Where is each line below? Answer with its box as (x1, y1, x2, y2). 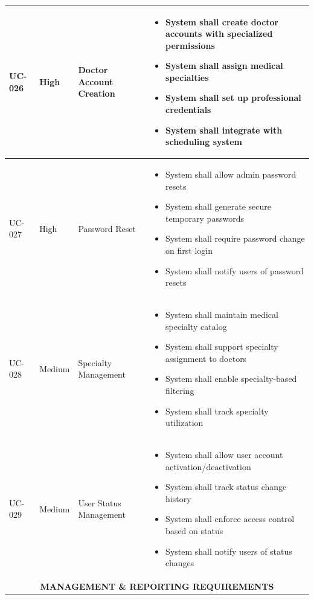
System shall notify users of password (165, 264, 304, 277)
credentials (165, 103, 211, 116)
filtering (165, 384, 194, 397)
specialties (165, 71, 209, 83)
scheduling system (165, 135, 242, 148)
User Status (78, 496, 121, 509)
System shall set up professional (165, 91, 301, 104)
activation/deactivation (165, 460, 251, 473)
